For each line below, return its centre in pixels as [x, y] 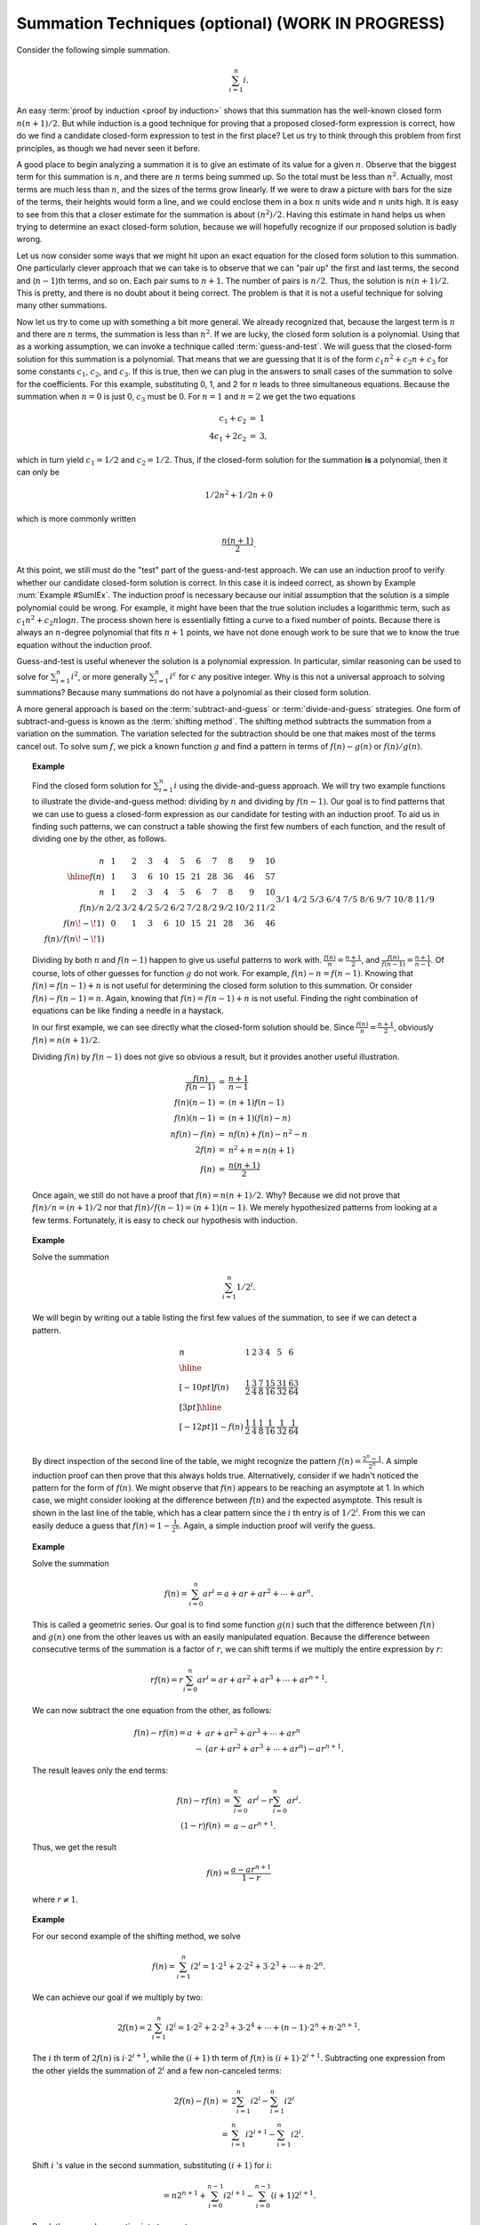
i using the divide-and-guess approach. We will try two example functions [310, 785]
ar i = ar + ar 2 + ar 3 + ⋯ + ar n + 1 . [262, 1679]
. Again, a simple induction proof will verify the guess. [277, 1525]
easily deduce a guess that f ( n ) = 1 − [101, 1525]
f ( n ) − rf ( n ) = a [163, 1733]
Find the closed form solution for [92, 785]
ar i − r [260, 1800]
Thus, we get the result [75, 1848]
